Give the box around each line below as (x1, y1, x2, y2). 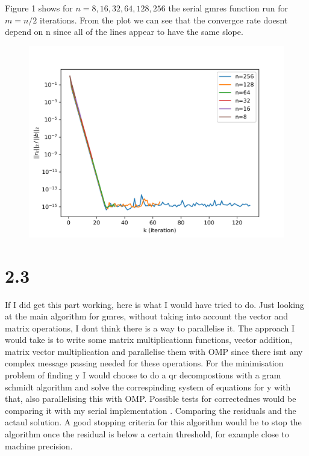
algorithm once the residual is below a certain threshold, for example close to (5, 428, 289, 440)
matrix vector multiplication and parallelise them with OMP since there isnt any (5, 345, 303, 357)
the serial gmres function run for (168, 2, 289, 14)
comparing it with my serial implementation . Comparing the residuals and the (5, 404, 296, 416)
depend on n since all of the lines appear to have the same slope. (5, 25, 243, 38)
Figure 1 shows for (5, 2, 73, 14)
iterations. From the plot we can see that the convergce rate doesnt (40, 13, 288, 26)
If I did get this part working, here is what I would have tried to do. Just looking (5, 298, 304, 310)
